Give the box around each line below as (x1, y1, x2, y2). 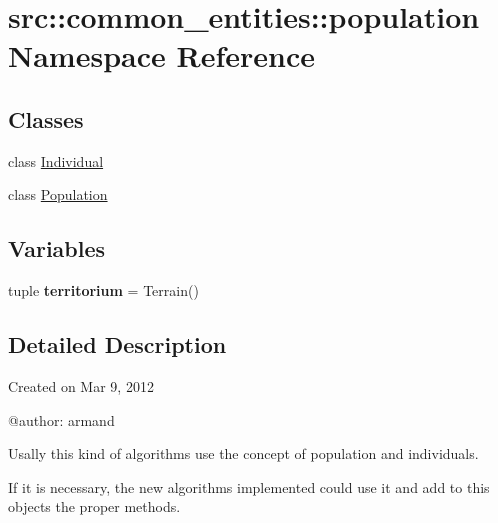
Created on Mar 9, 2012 (8, 375, 154, 396)
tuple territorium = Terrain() (8, 280, 199, 301)
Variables (8, 233, 106, 264)
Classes (8, 103, 84, 134)
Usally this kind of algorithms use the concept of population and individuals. (8, 443, 479, 464)
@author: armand (8, 409, 115, 430)
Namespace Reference (8, 35, 315, 76)
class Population (8, 184, 108, 205)
